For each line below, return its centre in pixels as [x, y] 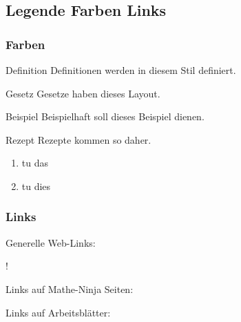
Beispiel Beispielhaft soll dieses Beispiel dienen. [105, 116]
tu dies [36, 186]
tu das [35, 163]
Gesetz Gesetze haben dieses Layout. [83, 93]
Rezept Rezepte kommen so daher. [78, 139]
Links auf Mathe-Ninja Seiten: [70, 288]
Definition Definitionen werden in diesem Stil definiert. [121, 70]
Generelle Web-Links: [51, 242]
